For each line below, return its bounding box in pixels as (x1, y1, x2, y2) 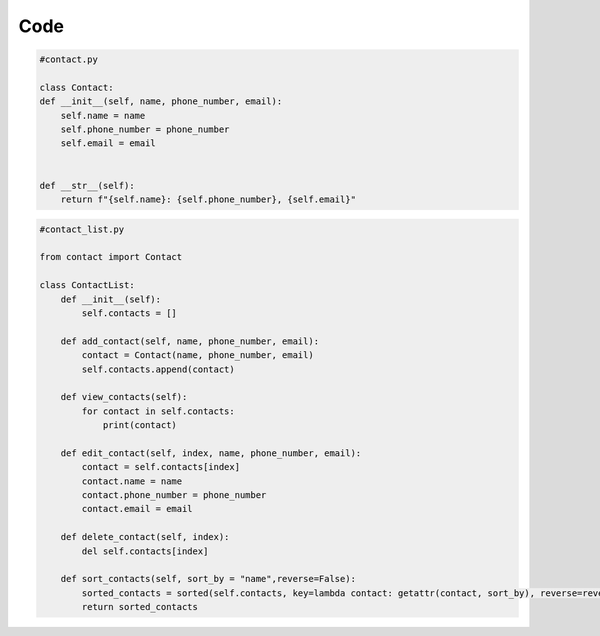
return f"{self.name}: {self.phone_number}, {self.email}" (60, 194, 357, 205)
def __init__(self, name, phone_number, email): (39, 96, 283, 107)
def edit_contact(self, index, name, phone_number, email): (60, 447, 362, 459)
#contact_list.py (39, 223, 125, 235)
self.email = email (60, 138, 157, 149)
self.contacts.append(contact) (81, 363, 235, 375)
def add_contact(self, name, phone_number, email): (60, 335, 320, 347)
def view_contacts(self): (60, 391, 188, 403)
